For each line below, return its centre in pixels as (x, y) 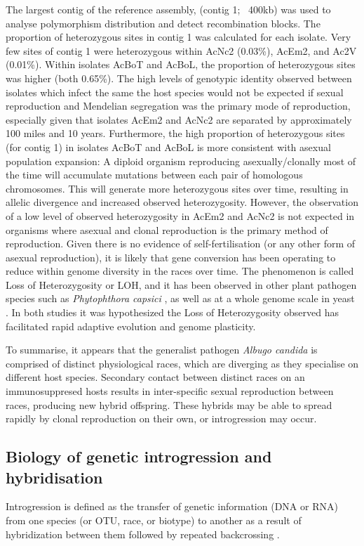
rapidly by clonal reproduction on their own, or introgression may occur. (161, 418)
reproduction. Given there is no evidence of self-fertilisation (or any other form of (181, 243)
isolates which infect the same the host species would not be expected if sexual (175, 92)
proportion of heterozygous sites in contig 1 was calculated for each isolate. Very (178, 37)
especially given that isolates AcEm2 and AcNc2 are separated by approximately (179, 119)
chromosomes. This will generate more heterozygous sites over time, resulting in (177, 188)
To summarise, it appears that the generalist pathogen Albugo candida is (162, 350)
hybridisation (54, 477)
